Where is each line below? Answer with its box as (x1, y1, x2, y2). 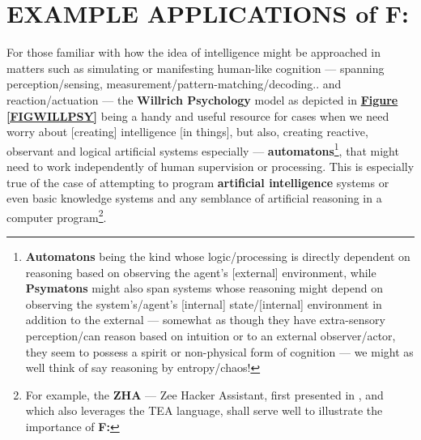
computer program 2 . (6, 206, 107, 225)
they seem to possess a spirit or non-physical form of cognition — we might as (25, 343, 414, 360)
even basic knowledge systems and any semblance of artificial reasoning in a (6, 190, 382, 207)
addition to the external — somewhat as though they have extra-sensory (25, 311, 385, 328)
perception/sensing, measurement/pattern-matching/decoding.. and (6, 75, 342, 92)
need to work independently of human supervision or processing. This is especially (6, 157, 415, 174)
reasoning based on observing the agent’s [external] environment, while (25, 263, 376, 280)
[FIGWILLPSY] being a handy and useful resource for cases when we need (6, 107, 389, 124)
